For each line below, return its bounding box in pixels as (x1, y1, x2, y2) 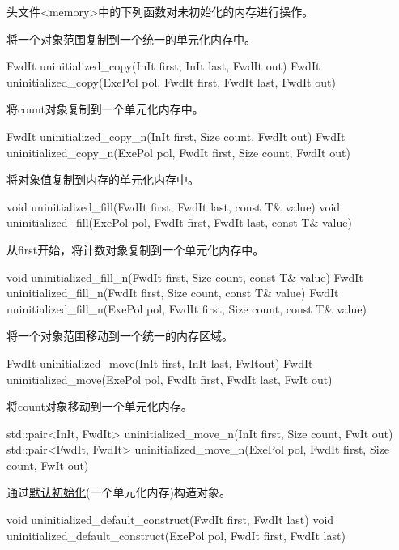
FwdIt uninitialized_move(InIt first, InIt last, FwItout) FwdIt (6, 354, 313, 371)
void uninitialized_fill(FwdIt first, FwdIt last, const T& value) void (6, 198, 341, 215)
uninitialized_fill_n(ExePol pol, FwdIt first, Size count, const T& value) (6, 300, 367, 317)
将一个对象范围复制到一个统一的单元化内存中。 (6, 30, 256, 47)
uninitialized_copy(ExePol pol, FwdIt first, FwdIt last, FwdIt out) (6, 73, 336, 90)
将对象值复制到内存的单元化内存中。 (6, 171, 199, 188)
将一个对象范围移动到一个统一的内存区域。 (6, 327, 233, 344)
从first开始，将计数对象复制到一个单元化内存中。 (6, 241, 265, 258)
